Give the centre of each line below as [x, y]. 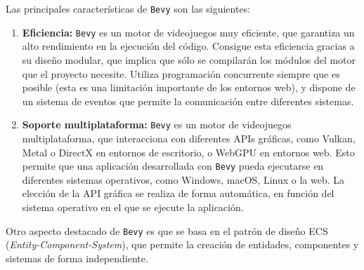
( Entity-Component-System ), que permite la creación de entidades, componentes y [182, 244]
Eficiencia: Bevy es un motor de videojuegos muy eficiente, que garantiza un [188, 32]
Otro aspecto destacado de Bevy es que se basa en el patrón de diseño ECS [167, 230]
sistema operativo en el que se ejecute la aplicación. [133, 207]
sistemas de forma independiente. [77, 258]
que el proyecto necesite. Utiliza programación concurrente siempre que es [181, 73]
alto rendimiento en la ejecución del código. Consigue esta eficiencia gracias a [188, 46]
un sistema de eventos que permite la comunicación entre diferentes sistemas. [188, 101]
